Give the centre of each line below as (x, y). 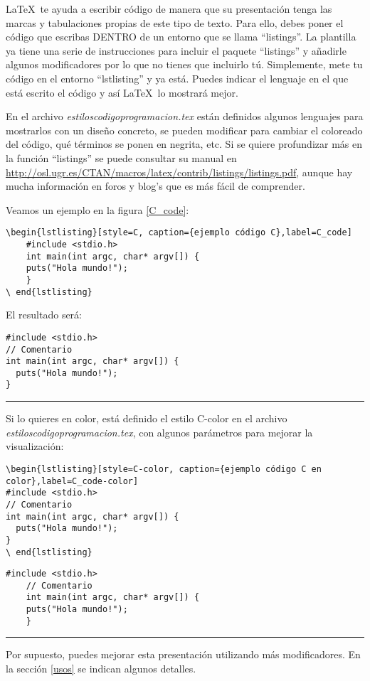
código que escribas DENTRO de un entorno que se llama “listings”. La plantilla (181, 37)
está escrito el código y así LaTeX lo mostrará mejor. (122, 92)
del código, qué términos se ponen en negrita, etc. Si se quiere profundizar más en (184, 144)
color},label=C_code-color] (72, 481)
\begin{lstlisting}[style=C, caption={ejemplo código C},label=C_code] (179, 233)
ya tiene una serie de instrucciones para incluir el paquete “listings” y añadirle (176, 50)
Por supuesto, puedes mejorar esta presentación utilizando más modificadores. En (183, 654)
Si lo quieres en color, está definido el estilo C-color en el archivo (147, 418)
